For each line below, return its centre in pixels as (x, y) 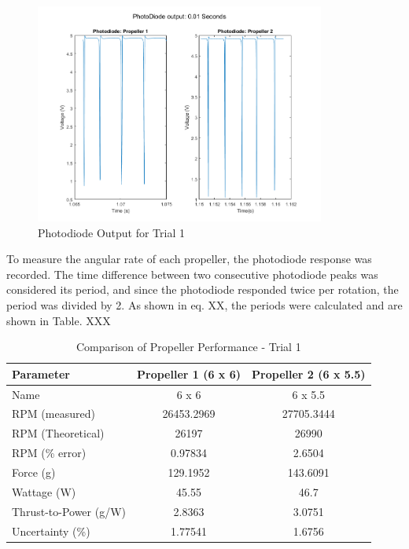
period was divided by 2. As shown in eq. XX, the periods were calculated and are (204, 304)
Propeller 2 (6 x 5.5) (309, 373)
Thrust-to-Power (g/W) (69, 511)
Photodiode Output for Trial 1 (111, 232)
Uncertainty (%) (51, 531)
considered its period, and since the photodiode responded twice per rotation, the (203, 289)
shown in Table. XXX (59, 320)
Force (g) (34, 472)
